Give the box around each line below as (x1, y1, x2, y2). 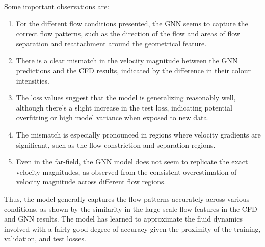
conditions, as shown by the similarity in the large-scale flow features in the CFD (4, 203, 257, 214)
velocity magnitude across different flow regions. (16, 176, 166, 187)
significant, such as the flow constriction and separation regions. (16, 139, 216, 150)
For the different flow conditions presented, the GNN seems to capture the (16, 18, 248, 29)
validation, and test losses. (4, 233, 86, 244)
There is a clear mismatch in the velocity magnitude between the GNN (16, 55, 238, 66)
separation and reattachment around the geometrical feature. (16, 38, 207, 48)
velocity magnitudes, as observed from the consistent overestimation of (16, 166, 237, 177)
